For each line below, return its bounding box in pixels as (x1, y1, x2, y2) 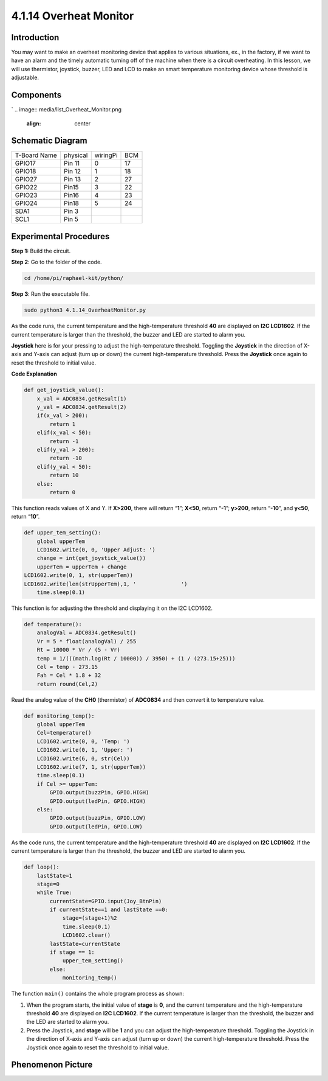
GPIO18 (15, 167, 36, 176)
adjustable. (11, 74, 39, 82)
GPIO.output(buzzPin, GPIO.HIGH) (49, 789, 149, 796)
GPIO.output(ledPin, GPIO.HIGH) (49, 797, 146, 805)
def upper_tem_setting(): (24, 530, 101, 536)
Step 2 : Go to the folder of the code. (11, 259, 103, 266)
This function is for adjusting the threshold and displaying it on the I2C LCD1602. (11, 604, 213, 612)
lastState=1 (36, 872, 73, 879)
